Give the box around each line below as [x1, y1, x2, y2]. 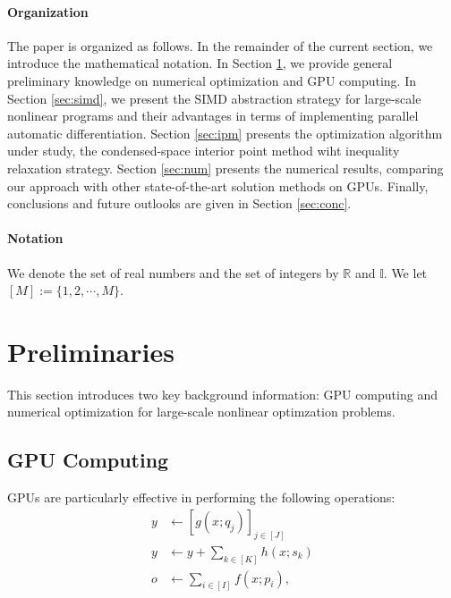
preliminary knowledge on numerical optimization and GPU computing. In [7, 71, 417, 89]
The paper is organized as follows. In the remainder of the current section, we [7, 36, 433, 55]
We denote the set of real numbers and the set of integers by [7, 263, 339, 282]
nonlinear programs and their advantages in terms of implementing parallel [7, 106, 419, 125]
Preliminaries [7, 333, 174, 369]
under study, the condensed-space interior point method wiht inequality [7, 141, 400, 160]
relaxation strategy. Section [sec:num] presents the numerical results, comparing [7, 158, 444, 177]
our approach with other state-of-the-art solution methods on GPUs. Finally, [7, 176, 429, 195]
